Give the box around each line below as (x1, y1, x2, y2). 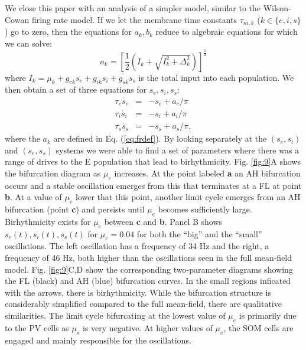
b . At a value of (5, 191, 62, 203)
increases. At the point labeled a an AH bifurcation (114, 166, 301, 179)
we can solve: (5, 37, 52, 49)
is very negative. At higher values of (82, 321, 213, 333)
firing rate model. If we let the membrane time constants (31, 13, 237, 25)
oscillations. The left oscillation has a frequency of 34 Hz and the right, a (5, 240, 269, 252)
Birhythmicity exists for (5, 215, 91, 227)
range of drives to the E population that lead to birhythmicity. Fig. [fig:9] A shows (5, 155, 301, 168)
